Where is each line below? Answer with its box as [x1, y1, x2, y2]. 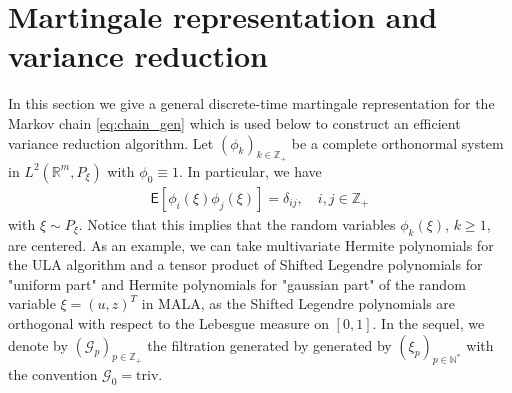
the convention [8, 364, 98, 385]
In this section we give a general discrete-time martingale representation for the [8, 93, 495, 114]
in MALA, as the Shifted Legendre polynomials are [141, 293, 456, 314]
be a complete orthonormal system [291, 132, 504, 153]
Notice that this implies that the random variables [87, 213, 396, 234]
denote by [8, 334, 68, 355]
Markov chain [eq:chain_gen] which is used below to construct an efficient [8, 112, 461, 133]
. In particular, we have [178, 160, 322, 181]
